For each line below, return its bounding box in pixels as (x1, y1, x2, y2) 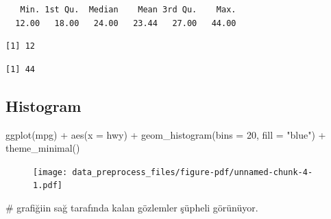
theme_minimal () (5, 141, 80, 155)
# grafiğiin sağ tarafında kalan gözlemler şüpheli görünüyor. (5, 200, 258, 215)
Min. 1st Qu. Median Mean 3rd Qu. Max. (20, 5, 236, 14)
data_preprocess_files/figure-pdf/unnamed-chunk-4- (72, 167, 313, 177)
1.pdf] (33, 181, 62, 191)
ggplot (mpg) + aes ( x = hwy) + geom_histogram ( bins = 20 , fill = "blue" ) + (5, 127, 326, 141)
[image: (33, 167, 68, 177)
